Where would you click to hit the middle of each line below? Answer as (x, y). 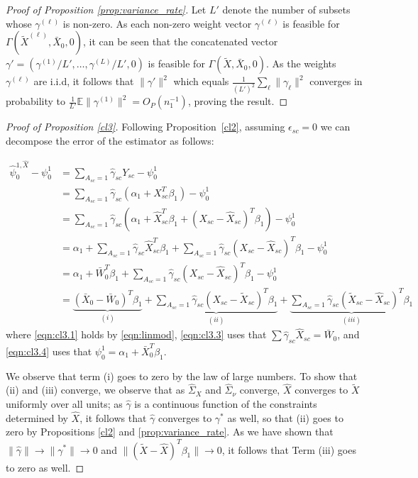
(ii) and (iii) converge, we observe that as (95, 390)
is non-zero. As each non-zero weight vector (157, 23)
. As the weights (301, 63)
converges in (336, 81)
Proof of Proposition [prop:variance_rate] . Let (106, 9)
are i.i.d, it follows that (84, 81)
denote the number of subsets (286, 9)
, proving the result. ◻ (238, 101)
